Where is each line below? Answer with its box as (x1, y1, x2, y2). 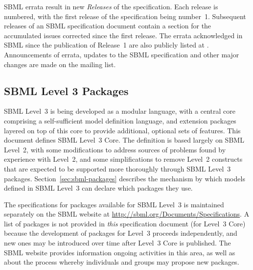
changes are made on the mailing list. (4, 59, 116, 69)
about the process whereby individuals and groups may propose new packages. (4, 257, 239, 267)
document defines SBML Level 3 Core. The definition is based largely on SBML (4, 135, 244, 145)
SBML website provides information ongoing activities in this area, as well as (4, 247, 235, 257)
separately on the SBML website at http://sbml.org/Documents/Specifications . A (4, 209, 250, 219)
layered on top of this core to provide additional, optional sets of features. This (4, 125, 241, 135)
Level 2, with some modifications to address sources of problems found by (4, 144, 226, 154)
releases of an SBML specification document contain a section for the (4, 21, 211, 31)
